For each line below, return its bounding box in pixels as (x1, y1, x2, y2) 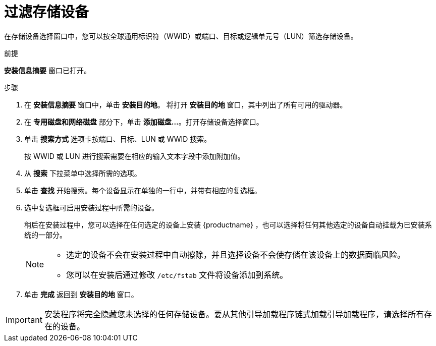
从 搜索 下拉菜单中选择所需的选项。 (24, 168, 141, 178)
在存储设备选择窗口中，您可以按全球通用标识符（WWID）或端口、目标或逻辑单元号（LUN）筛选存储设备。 (4, 31, 358, 40)
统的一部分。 (24, 230, 67, 239)
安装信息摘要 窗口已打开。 (4, 66, 91, 75)
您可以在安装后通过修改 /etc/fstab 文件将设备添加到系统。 (66, 269, 288, 280)
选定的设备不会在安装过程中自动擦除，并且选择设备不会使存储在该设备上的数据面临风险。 (66, 249, 406, 260)
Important (6, 314, 42, 325)
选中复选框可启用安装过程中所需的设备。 (24, 203, 158, 212)
